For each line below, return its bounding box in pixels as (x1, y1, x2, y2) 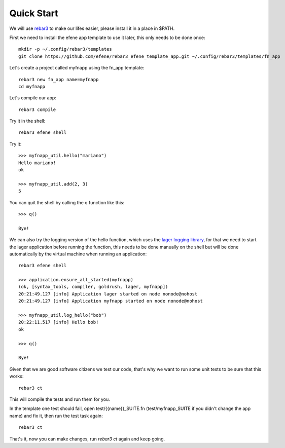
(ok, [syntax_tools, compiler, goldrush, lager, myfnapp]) (18, 284, 168, 290)
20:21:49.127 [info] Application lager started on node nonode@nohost (18, 291, 198, 296)
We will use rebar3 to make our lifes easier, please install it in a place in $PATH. (9, 25, 175, 31)
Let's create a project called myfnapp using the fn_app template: (9, 65, 145, 71)
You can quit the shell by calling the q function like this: (9, 199, 125, 205)
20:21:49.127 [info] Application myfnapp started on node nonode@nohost (18, 298, 203, 304)
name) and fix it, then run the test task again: (9, 413, 103, 419)
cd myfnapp (18, 84, 46, 89)
